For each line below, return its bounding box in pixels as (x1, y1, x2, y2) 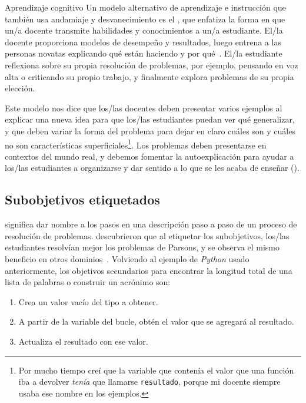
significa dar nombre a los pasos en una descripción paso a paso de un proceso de (5, 218, 297, 230)
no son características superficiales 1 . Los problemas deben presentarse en (5, 137, 267, 151)
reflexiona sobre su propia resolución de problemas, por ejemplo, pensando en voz (5, 58, 298, 71)
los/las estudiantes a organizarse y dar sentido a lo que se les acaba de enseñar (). (5, 161, 300, 174)
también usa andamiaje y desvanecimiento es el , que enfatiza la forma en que (5, 12, 285, 25)
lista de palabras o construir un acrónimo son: (5, 276, 171, 288)
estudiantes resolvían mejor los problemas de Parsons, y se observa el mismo (5, 241, 280, 253)
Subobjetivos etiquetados (5, 190, 160, 209)
